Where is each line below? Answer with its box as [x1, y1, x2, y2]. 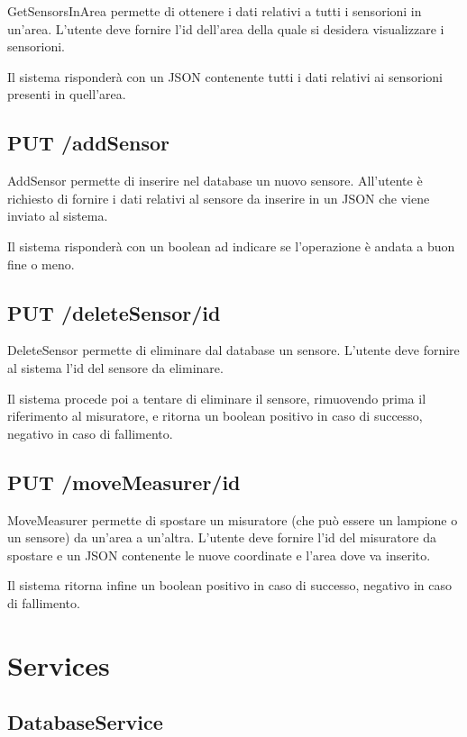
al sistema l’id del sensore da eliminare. [7, 358, 224, 377]
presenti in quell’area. [7, 85, 126, 104]
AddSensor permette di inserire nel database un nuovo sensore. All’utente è [7, 171, 423, 190]
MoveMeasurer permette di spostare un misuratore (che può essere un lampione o [7, 510, 458, 529]
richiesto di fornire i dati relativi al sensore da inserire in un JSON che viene [7, 188, 430, 207]
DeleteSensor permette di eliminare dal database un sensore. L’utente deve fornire [7, 341, 460, 359]
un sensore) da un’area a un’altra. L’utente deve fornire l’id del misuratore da [7, 528, 436, 547]
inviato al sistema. [7, 206, 108, 225]
